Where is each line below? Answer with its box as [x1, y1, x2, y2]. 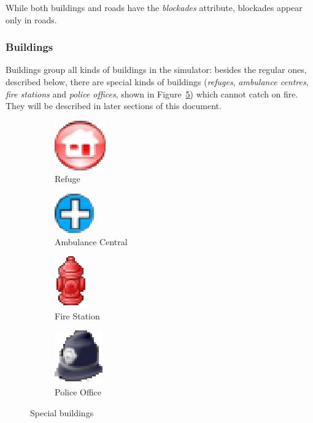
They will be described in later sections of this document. [6, 99, 222, 112]
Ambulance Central [55, 235, 128, 248]
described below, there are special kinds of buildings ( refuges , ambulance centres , [6, 75, 309, 88]
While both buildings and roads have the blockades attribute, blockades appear [6, 1, 303, 13]
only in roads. [6, 13, 57, 26]
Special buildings [30, 406, 94, 419]
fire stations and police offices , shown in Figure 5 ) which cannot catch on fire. [6, 87, 298, 100]
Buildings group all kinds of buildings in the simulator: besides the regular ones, [6, 63, 307, 76]
